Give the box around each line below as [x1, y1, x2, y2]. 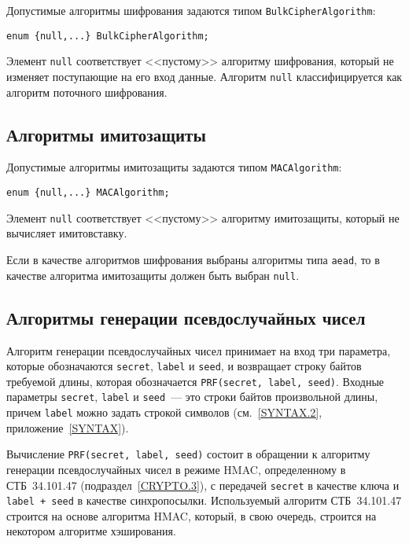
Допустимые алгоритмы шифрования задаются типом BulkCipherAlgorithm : [6, 2, 376, 18]
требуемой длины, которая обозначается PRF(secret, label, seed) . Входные [6, 373, 385, 389]
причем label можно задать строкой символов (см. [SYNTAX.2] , [6, 404, 322, 421]
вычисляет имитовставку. [6, 225, 127, 241]
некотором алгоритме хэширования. [6, 523, 176, 539]
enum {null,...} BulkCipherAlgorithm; [6, 30, 209, 42]
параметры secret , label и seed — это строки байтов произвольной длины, [6, 388, 378, 405]
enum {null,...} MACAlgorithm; [6, 187, 170, 199]
